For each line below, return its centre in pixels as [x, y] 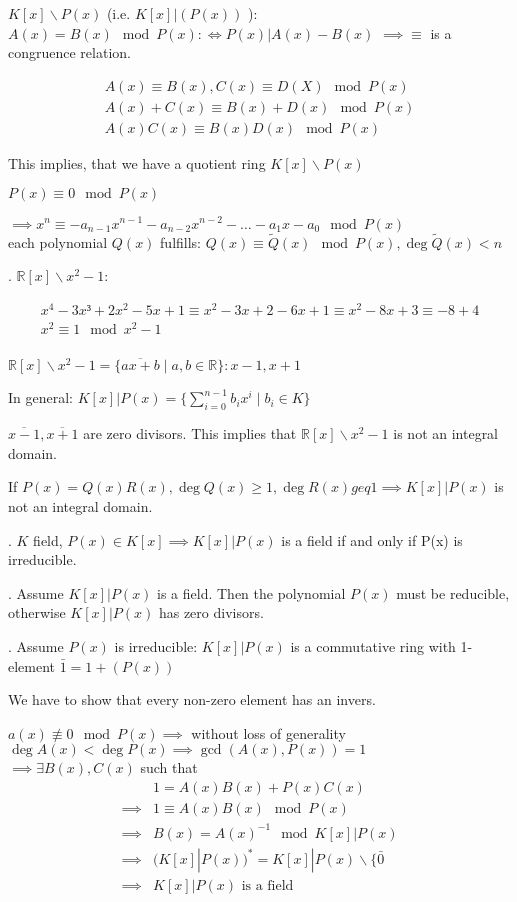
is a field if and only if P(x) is [372, 539]
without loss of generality [268, 732]
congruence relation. [69, 52]
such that [169, 767]
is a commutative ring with [373, 645]
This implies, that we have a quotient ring [137, 162]
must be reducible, [453, 592]
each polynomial [58, 241]
